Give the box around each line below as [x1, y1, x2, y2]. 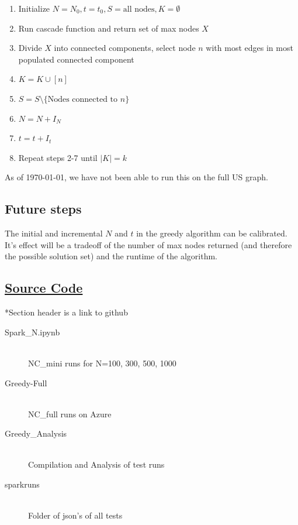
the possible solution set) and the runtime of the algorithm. [5, 250, 218, 262]
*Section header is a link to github [5, 306, 128, 318]
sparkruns [5, 478, 40, 490]
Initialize [18, 2, 50, 14]
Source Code [5, 279, 83, 297]
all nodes [123, 5, 155, 13]
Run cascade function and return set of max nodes [18, 22, 199, 34]
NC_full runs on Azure [28, 407, 112, 420]
